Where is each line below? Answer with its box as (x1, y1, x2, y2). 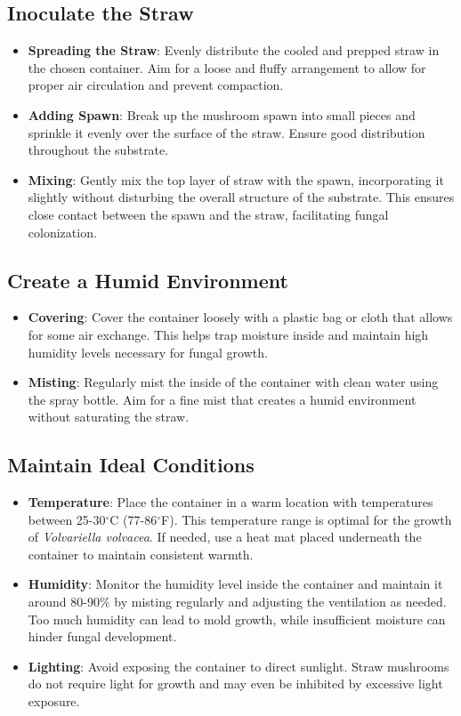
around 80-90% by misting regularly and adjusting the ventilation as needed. (28, 592, 447, 611)
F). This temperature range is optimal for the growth (161, 510, 452, 528)
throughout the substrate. (28, 141, 169, 159)
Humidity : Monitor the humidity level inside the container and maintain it (28, 575, 443, 593)
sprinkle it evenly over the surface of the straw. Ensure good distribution (28, 123, 425, 141)
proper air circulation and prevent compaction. (28, 76, 284, 94)
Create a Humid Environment (7, 266, 288, 294)
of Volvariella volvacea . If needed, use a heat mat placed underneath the (28, 527, 422, 546)
